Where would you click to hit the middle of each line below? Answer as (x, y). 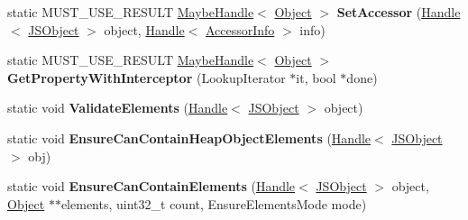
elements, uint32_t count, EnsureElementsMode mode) (214, 203)
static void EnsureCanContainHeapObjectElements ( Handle (189, 137)
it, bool (316, 77)
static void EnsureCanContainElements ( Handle (151, 186)
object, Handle (144, 29)
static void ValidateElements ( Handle (118, 108)
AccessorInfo (240, 29)
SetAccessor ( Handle (399, 12)
